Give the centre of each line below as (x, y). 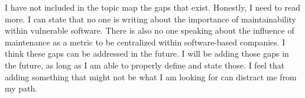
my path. (21, 88)
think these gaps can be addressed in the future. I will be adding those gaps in (147, 53)
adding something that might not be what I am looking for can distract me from (151, 76)
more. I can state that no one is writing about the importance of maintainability (151, 19)
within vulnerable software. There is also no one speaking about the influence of (150, 30)
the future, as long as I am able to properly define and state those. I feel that (145, 65)
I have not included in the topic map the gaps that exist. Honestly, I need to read (152, 7)
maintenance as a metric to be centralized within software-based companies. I (145, 42)
